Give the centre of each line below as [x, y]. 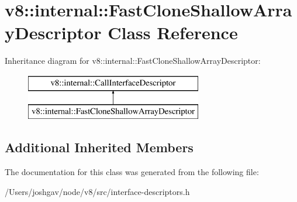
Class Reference [173, 32]
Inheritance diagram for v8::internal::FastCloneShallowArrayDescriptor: [133, 61]
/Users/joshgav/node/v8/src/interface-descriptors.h [97, 191]
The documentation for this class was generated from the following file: [132, 172]
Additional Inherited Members [99, 147]
